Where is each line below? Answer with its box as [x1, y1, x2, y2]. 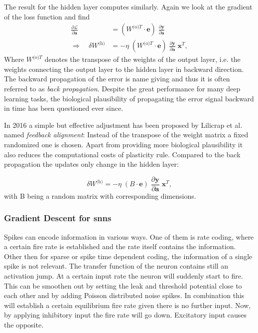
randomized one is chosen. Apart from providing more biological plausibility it [4, 139, 243, 149]
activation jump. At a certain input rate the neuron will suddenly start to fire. [4, 271, 243, 281]
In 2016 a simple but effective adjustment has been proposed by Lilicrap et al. [4, 119, 243, 130]
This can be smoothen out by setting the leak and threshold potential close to [4, 280, 242, 291]
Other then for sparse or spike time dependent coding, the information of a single [4, 251, 253, 261]
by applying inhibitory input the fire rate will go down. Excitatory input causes [4, 310, 247, 320]
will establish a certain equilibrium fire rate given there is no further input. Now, [4, 300, 251, 310]
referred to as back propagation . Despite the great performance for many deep [4, 83, 241, 94]
